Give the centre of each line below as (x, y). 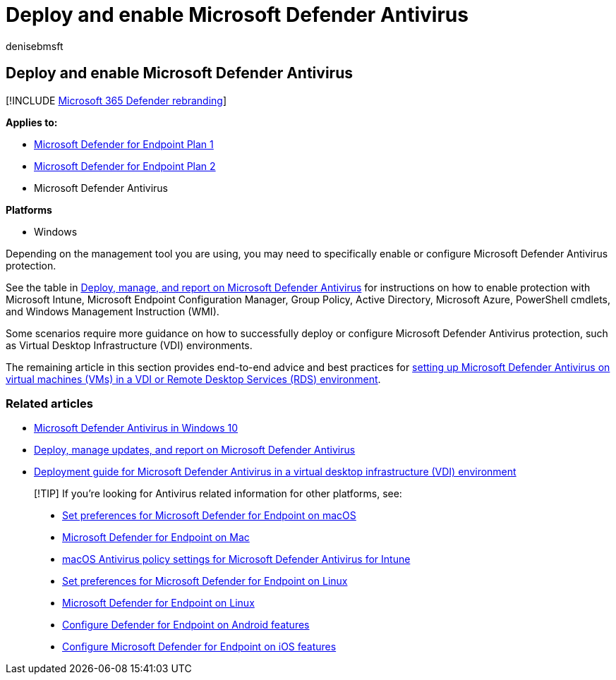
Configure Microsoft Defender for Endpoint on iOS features (199, 647)
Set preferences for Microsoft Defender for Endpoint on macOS (209, 516)
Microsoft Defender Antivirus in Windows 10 (136, 428)
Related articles (49, 403)
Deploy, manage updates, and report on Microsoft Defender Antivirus (195, 450)
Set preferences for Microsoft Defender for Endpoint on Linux (205, 581)
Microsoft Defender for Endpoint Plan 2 (125, 166)
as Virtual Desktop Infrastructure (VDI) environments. (129, 345)
